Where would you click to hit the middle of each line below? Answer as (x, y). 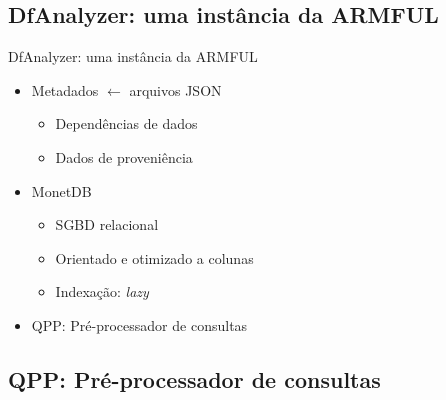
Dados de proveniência (124, 156)
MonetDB (61, 190)
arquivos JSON (175, 89)
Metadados (65, 89)
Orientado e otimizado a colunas (154, 257)
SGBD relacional (107, 224)
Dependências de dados (126, 123)
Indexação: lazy (102, 291)
